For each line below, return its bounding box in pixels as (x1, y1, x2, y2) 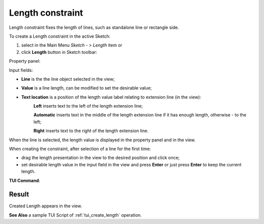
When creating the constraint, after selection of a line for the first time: (9, 146, 151, 152)
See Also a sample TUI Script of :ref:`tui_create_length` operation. (9, 212, 142, 218)
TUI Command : (9, 178, 41, 183)
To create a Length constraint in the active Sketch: (9, 33, 110, 39)
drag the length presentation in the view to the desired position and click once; (21, 155, 180, 161)
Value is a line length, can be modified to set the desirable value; (21, 85, 152, 91)
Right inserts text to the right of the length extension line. (33, 128, 149, 134)
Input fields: (9, 67, 33, 73)
